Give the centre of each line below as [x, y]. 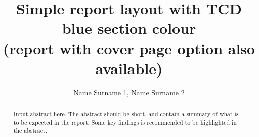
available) [129, 68]
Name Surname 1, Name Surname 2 [129, 92]
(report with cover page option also [129, 48]
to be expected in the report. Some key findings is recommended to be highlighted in [125, 122]
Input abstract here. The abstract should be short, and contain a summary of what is [126, 114]
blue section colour [129, 28]
